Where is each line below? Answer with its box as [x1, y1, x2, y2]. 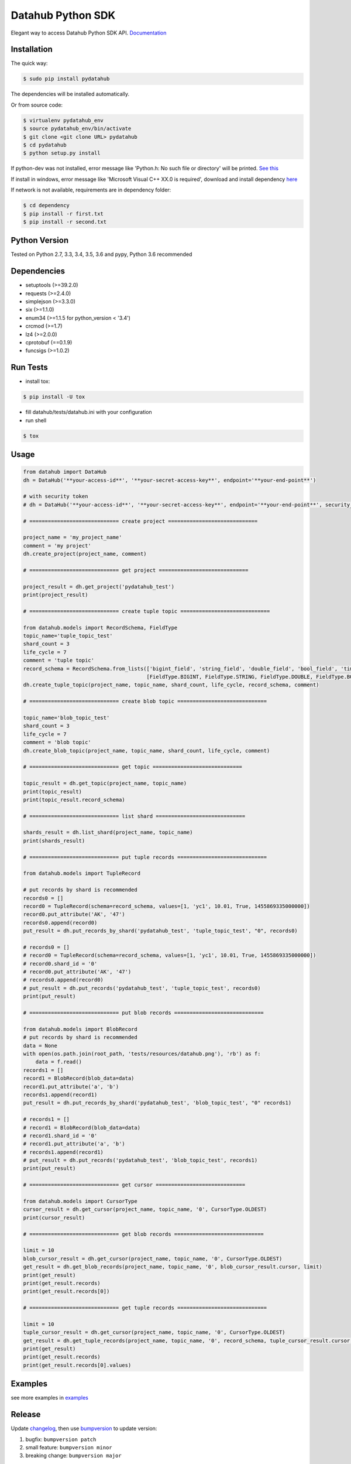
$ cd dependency [23, 202, 70, 209]
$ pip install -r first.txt [23, 210, 104, 217]
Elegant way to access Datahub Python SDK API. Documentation [11, 29, 167, 36]
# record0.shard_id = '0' [23, 960, 98, 967]
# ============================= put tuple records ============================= [23, 854, 267, 860]
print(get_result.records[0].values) [23, 1362, 132, 1369]
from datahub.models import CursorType [23, 1198, 137, 1205]
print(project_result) [23, 591, 88, 598]
